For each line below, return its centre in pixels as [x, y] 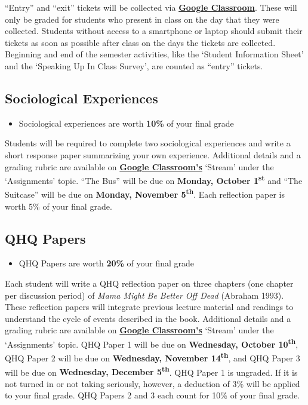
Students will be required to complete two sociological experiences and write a [148, 143]
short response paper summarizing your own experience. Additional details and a [153, 154]
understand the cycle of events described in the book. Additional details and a [148, 318]
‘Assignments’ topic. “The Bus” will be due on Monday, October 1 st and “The [154, 180]
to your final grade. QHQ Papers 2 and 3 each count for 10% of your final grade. [153, 395]
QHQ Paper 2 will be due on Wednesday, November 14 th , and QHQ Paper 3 [153, 357]
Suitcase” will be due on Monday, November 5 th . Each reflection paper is [145, 194]
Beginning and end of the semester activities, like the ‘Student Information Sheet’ [154, 54]
